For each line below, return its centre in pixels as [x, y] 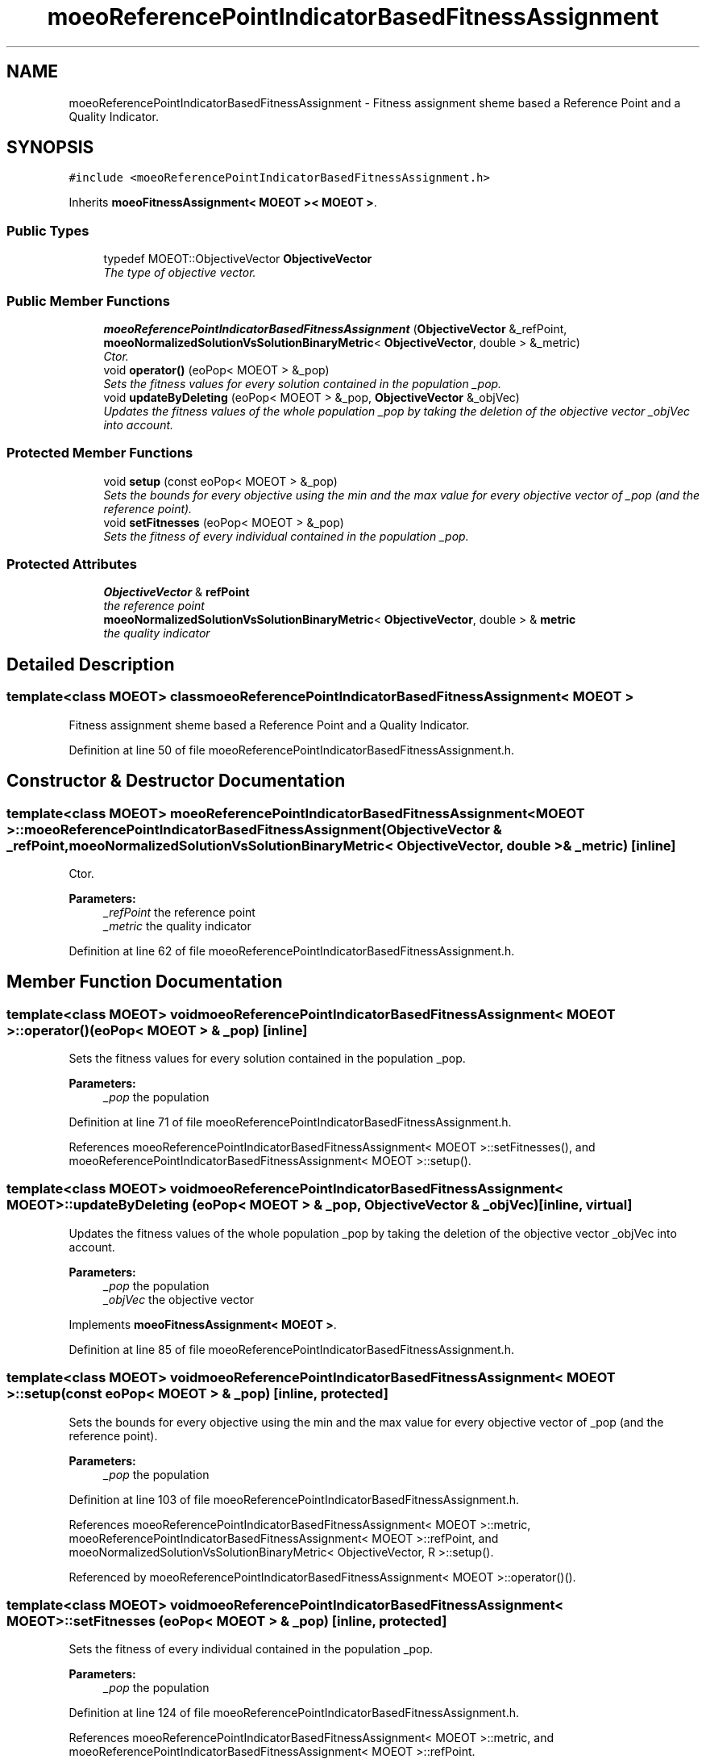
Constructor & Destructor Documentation [176, 781]
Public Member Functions [88, 301]
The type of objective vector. [180, 273]
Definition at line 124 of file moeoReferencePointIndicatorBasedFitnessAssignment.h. [294, 1713]
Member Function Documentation [145, 982]
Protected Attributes [72, 564]
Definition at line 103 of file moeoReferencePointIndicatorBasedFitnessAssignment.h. [294, 1499]
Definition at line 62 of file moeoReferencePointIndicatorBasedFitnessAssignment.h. [292, 951]
